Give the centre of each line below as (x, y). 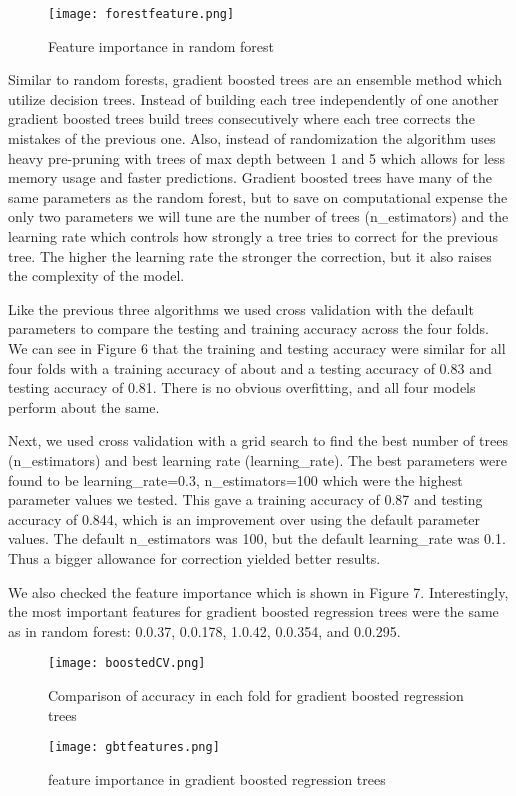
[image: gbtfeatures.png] (134, 747)
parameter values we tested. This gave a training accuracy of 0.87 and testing (245, 499)
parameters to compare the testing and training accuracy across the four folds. (248, 328)
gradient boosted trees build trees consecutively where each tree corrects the (241, 118)
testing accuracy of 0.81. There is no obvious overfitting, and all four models (242, 387)
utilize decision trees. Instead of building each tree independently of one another (253, 98)
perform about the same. (84, 406)
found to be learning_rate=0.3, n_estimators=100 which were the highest (235, 479)
